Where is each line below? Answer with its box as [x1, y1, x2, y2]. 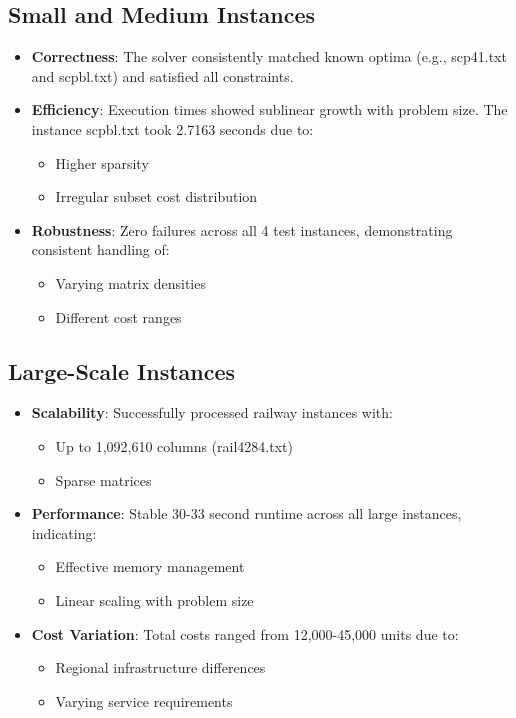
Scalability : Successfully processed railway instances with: [31, 402, 393, 423]
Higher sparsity [55, 152, 149, 173]
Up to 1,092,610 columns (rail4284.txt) [55, 435, 293, 456]
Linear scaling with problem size [55, 589, 254, 610]
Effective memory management [55, 556, 245, 577]
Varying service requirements [55, 690, 233, 711]
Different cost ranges [55, 306, 182, 327]
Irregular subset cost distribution [55, 186, 258, 207]
